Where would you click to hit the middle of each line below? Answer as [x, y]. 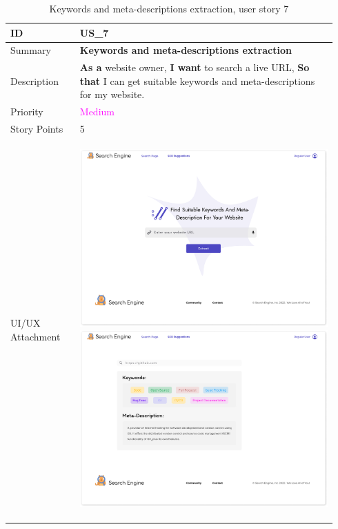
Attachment [36, 336]
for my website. [112, 94]
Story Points [37, 129]
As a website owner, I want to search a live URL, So [195, 67]
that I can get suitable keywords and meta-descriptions [197, 80]
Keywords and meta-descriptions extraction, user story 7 [169, 8]
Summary [31, 50]
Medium [97, 112]
